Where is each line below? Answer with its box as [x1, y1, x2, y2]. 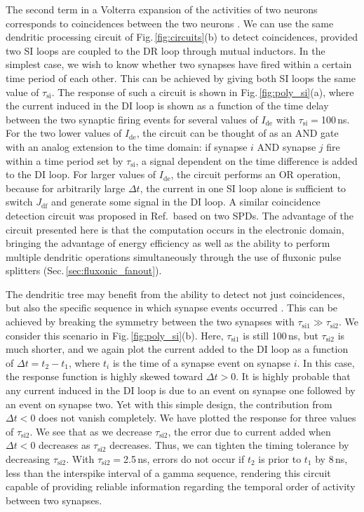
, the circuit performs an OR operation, [170, 167, 341, 182]
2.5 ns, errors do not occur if [123, 452, 245, 466]
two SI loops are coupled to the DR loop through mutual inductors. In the [6, 43, 325, 58]
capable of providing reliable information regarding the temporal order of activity [6, 479, 356, 494]
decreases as [39, 438, 90, 452]
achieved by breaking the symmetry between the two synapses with [6, 314, 295, 329]
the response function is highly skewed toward [6, 369, 203, 384]
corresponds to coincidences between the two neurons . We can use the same [6, 15, 334, 30]
